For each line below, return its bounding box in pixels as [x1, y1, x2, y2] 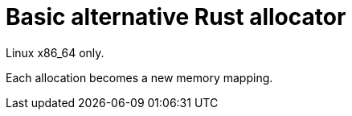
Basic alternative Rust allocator [6, 3, 346, 31]
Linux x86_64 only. [6, 45, 104, 60]
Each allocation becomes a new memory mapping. [6, 70, 273, 85]
